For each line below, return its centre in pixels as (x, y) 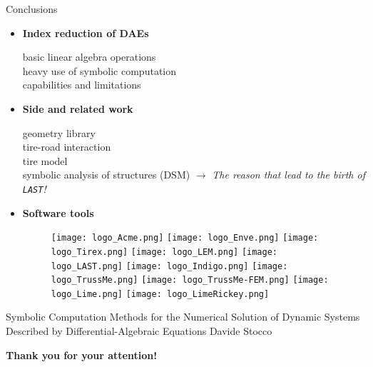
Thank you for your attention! (82, 355)
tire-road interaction (67, 147)
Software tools (58, 212)
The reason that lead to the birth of (288, 175)
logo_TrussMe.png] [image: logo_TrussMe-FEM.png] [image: (190, 280)
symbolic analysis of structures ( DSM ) (106, 175)
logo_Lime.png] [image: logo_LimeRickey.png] (160, 294)
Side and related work (78, 108)
